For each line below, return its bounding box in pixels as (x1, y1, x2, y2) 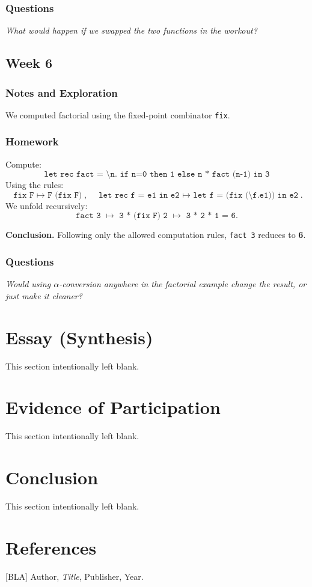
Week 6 (5, 53, 52, 72)
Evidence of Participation (5, 395, 221, 419)
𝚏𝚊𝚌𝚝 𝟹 (76, 211, 101, 221)
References (5, 535, 97, 559)
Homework (5, 134, 59, 149)
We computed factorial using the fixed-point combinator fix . (5, 108, 230, 121)
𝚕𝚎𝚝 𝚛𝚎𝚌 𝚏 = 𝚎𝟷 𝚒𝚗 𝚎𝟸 (99, 190, 180, 199)
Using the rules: (5, 178, 64, 191)
